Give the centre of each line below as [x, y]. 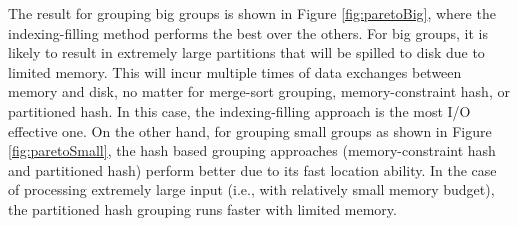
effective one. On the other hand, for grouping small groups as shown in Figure [250, 130]
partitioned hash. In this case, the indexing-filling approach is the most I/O [239, 110]
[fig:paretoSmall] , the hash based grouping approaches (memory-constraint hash [252, 150]
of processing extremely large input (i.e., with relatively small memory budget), [251, 189]
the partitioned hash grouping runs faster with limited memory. [202, 208]
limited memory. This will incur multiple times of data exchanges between [235, 71]
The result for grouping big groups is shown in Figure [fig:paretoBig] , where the [252, 13]
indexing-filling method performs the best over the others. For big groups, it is [248, 32]
